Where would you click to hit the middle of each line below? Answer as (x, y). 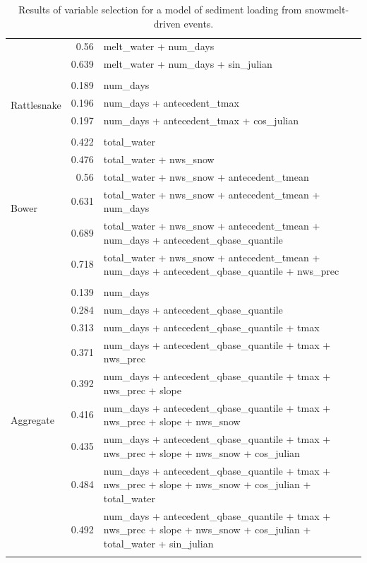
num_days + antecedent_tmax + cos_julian (201, 120)
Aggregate (32, 419)
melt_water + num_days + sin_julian (188, 64)
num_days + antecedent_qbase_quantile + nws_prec (221, 271)
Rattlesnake (36, 104)
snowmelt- (327, 9)
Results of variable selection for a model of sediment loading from (160, 9)
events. (199, 23)
